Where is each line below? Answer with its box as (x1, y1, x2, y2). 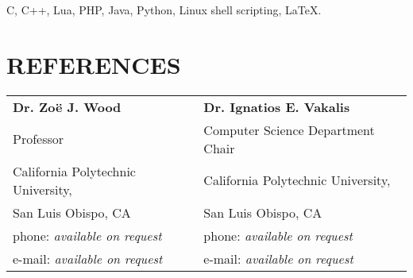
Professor (13, 129, 64, 149)
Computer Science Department (203, 120, 375, 139)
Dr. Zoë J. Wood (13, 97, 122, 116)
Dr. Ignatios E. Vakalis (203, 97, 350, 116)
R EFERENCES (6, 48, 181, 80)
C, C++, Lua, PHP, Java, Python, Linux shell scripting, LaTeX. (6, 2, 322, 17)
